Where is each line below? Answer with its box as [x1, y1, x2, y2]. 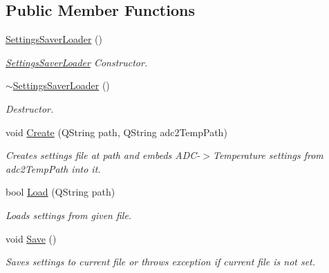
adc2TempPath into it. [6, 161, 101, 176]
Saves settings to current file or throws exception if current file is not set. [6, 254, 316, 269]
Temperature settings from [212, 148, 323, 162]
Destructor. [6, 101, 54, 115]
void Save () [6, 231, 57, 245]
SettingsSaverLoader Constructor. [6, 55, 148, 69]
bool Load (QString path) [6, 185, 115, 199]
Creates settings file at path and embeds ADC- [6, 148, 200, 162]
